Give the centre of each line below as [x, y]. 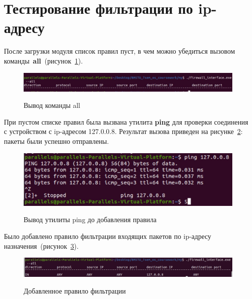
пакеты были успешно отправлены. [57, 141]
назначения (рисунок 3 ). [41, 246]
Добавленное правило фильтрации [75, 290]
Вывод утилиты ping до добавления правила [90, 219]
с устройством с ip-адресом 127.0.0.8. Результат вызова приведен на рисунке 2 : [123, 131]
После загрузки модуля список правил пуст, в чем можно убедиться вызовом [120, 51]
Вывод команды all [52, 105]
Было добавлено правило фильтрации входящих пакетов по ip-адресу [108, 236]
